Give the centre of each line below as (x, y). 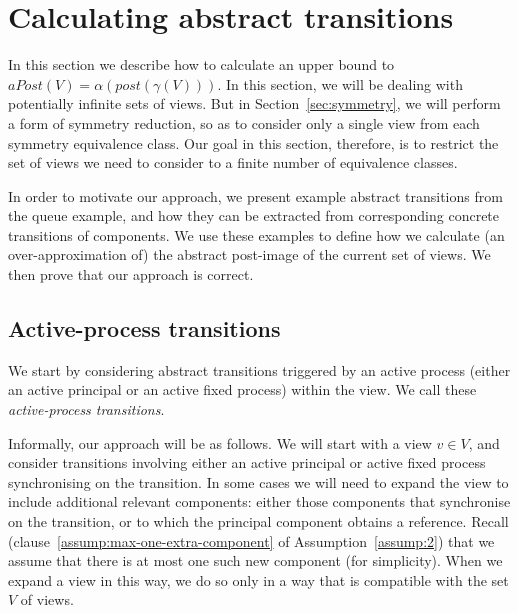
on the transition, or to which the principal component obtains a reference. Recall (258, 521)
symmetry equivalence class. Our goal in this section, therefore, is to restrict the (253, 142)
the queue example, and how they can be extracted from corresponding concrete (254, 215)
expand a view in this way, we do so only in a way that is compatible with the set (258, 579)
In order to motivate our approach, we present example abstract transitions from (255, 195)
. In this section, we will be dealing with (340, 83)
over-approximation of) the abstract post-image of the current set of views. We (249, 254)
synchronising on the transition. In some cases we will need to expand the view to (258, 481)
